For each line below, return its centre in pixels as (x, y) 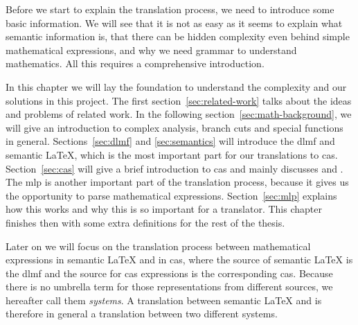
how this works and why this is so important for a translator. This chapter (164, 209)
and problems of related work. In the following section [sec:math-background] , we (179, 114)
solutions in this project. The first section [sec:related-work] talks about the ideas (179, 100)
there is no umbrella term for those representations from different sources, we (169, 287)
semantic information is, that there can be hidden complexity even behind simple (178, 36)
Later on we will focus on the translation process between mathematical (158, 246)
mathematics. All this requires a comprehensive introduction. (135, 63)
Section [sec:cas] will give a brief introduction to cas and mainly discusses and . (174, 168)
